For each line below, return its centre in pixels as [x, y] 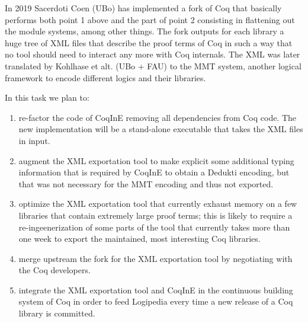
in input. [34, 140]
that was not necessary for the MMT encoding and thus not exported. [146, 183]
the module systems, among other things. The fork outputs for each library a [145, 31]
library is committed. [57, 313]
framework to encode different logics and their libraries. [105, 77]
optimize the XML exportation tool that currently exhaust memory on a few [158, 204]
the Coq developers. [54, 270]
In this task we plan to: [47, 97]
